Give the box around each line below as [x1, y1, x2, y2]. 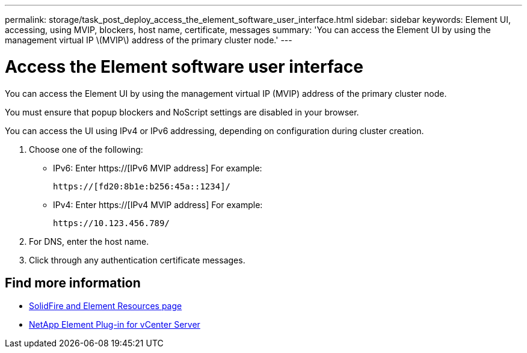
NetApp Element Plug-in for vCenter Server [29, 319, 200, 330]
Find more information [5, 275, 141, 290]
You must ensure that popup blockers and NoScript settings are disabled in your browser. [5, 106, 359, 117]
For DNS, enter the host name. [29, 236, 149, 247]
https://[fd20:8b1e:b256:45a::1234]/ [53, 181, 231, 191]
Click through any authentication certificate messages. [29, 254, 245, 265]
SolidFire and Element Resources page [29, 301, 182, 312]
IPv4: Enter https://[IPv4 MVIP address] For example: [53, 199, 263, 210]
